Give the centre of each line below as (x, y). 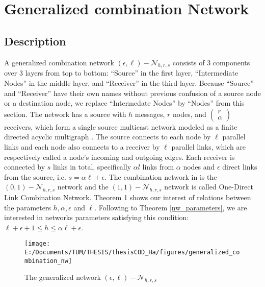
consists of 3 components (211, 62)
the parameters (28, 207)
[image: (37, 244)
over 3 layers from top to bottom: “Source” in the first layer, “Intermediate (121, 73)
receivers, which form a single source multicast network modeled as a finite (121, 126)
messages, (150, 114)
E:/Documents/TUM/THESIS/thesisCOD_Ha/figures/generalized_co (132, 253)
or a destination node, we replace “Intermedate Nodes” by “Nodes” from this (124, 103)
